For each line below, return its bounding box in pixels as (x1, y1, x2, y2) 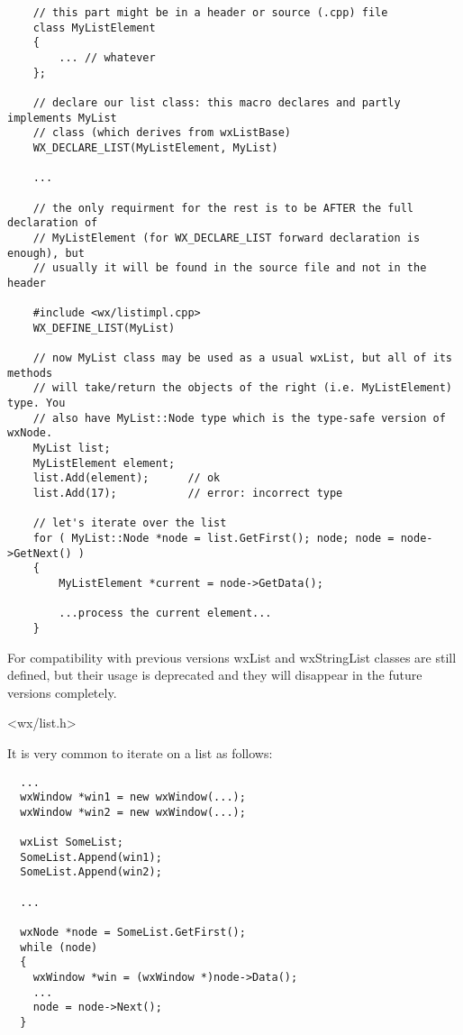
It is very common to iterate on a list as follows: (7, 743, 273, 762)
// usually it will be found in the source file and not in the (32, 261, 427, 275)
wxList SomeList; (20, 836, 123, 849)
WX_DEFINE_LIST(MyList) (32, 321, 176, 334)
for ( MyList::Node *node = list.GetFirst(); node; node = (32, 531, 395, 545)
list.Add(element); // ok (32, 472, 221, 485)
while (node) (20, 940, 98, 954)
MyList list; (32, 442, 111, 455)
